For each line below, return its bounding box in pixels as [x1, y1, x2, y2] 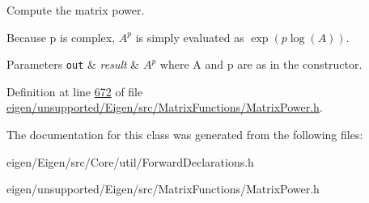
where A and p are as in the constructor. [159, 56, 363, 73]
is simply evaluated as [135, 28, 244, 45]
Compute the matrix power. [6, 2, 145, 18]
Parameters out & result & [6, 56, 140, 73]
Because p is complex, [6, 28, 116, 45]
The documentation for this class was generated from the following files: [6, 126, 363, 143]
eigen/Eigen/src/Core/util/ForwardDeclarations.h [6, 153, 254, 170]
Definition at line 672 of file [6, 82, 143, 99]
